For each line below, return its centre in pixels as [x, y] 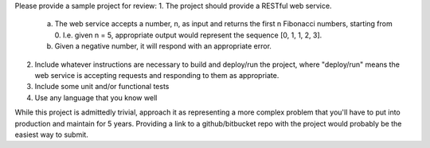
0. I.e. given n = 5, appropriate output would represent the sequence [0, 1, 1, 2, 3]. [188, 35]
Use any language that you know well [96, 97]
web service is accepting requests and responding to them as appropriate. [157, 75]
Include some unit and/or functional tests [102, 87]
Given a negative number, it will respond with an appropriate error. [163, 46]
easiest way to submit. [52, 134]
